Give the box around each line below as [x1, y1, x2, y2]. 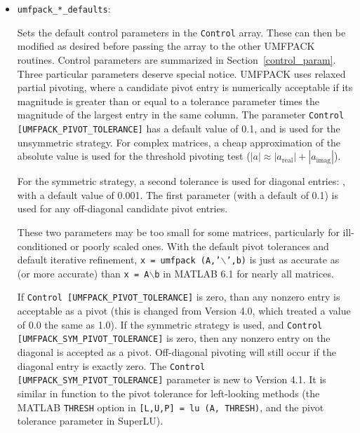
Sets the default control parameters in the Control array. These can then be [17, 25, 346, 39]
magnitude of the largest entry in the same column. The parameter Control [17, 107, 345, 122]
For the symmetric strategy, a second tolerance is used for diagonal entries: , [17, 174, 345, 188]
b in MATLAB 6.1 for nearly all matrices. [154, 266, 334, 280]
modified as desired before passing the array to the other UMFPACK [17, 39, 315, 53]
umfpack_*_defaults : [17, 1, 111, 15]
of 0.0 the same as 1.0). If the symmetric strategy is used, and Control [17, 317, 323, 331]
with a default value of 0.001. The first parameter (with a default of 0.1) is [17, 187, 339, 202]
